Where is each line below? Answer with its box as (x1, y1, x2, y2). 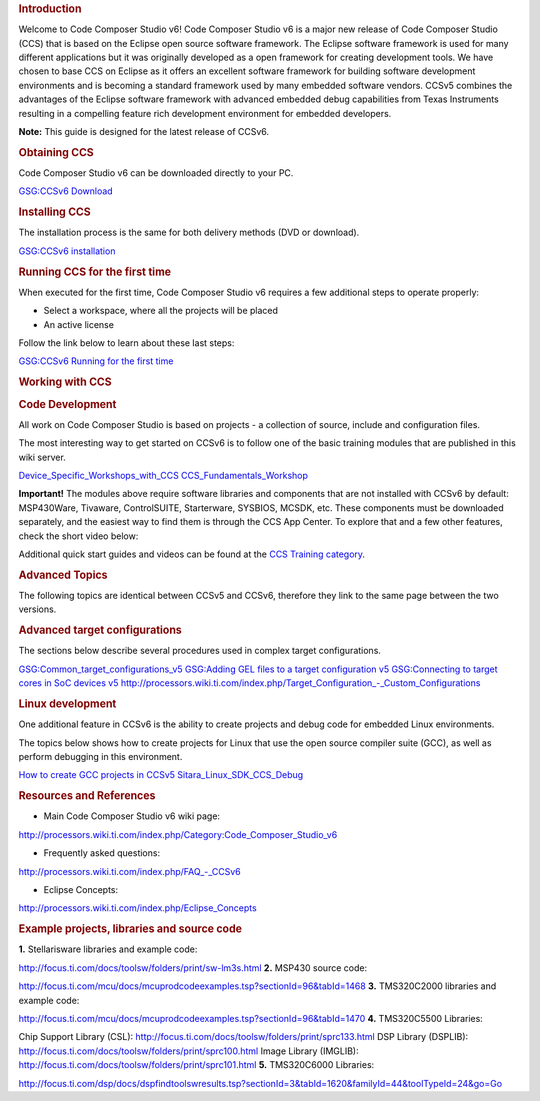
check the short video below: (18, 530, 139, 542)
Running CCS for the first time (18, 265, 172, 279)
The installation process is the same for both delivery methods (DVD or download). (18, 226, 360, 239)
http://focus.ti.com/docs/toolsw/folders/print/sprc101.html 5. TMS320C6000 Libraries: (18, 1059, 375, 1071)
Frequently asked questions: (43, 847, 160, 859)
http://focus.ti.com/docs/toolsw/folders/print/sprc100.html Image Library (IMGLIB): (18, 1045, 359, 1057)
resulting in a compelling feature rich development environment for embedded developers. (18, 107, 392, 119)
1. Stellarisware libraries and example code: (18, 943, 198, 955)
